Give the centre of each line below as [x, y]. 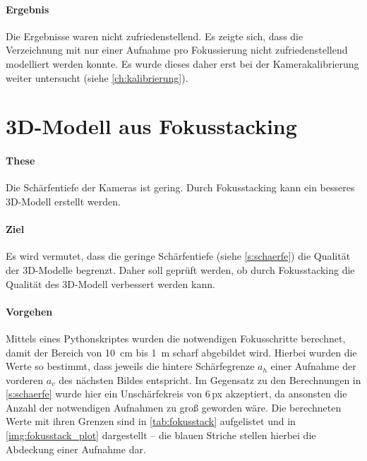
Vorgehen [29, 311]
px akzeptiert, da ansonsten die [279, 394]
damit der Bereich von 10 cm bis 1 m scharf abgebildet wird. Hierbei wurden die [181, 352]
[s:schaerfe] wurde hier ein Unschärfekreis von [104, 394]
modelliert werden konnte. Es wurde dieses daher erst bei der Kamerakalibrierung [182, 63]
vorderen [24, 379]
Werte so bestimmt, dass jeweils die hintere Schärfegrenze [130, 366]
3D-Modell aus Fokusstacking [151, 126]
